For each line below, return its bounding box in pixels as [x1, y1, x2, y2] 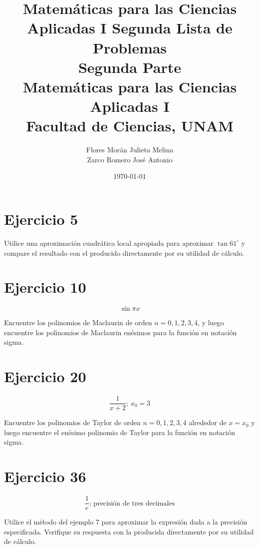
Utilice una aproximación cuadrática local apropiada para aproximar [4, 237, 214, 248]
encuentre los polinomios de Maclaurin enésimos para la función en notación [4, 327, 237, 337]
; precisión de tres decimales [89, 500, 175, 507]
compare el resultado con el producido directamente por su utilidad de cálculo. [4, 247, 245, 258]
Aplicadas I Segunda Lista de [27, 17, 233, 38]
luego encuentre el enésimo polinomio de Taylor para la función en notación [4, 427, 235, 437]
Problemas [92, 37, 167, 57]
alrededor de [189, 417, 227, 428]
